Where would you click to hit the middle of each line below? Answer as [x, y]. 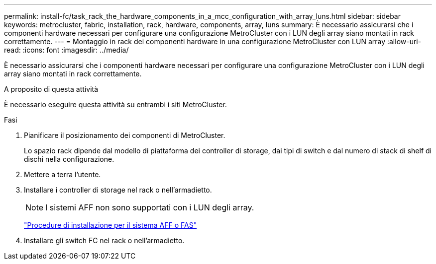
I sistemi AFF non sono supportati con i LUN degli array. [150, 207]
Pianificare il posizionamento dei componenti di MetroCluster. [125, 135]
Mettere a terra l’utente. [62, 174]
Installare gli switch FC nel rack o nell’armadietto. [104, 240]
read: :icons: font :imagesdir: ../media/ [66, 50]
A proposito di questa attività [51, 89]
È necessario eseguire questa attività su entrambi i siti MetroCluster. [115, 104]
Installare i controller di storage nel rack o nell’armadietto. [118, 190]
